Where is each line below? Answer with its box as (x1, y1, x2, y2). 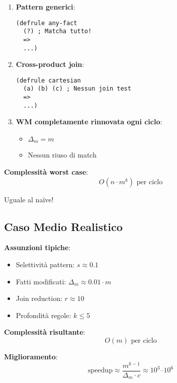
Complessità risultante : (4, 327, 85, 337)
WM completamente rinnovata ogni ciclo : (16, 116, 162, 127)
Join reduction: (16, 293, 62, 303)
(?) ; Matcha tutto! (23, 28, 92, 35)
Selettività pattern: (16, 259, 75, 270)
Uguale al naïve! (4, 194, 54, 204)
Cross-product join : (16, 59, 84, 69)
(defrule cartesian (16, 76, 81, 84)
